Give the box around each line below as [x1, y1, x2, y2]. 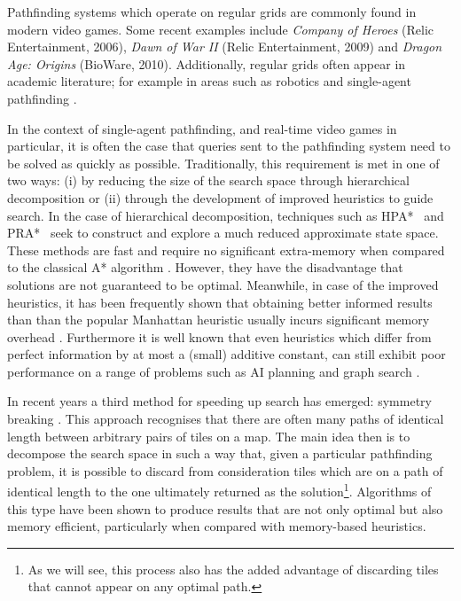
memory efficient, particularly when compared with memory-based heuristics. [7, 517, 426, 535]
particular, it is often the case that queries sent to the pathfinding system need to [7, 137, 450, 155]
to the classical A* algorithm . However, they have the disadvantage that [7, 258, 403, 277]
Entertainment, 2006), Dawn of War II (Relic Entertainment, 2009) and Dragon [7, 37, 442, 56]
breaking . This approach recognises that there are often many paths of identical [7, 410, 444, 428]
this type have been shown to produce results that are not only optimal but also [7, 499, 443, 518]
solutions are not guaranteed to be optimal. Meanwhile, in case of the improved [7, 275, 439, 293]
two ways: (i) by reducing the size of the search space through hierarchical [7, 171, 410, 190]
